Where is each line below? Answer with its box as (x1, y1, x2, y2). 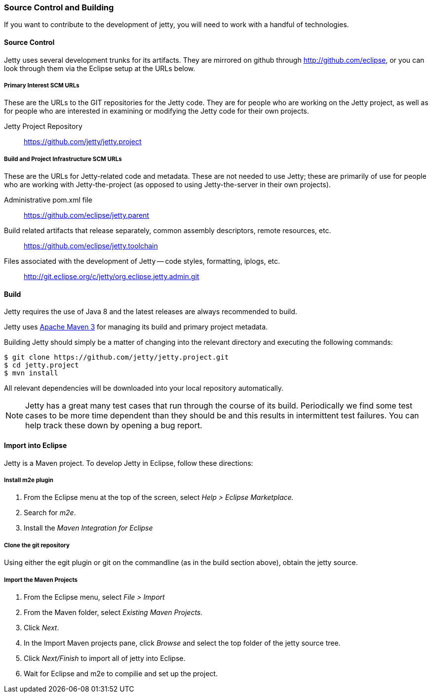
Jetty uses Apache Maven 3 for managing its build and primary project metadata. (4, 323, 268, 331)
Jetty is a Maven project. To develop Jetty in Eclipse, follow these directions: (4, 458, 253, 467)
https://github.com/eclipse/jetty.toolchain (24, 242, 158, 250)
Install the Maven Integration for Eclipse (24, 524, 153, 533)
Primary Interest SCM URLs (4, 82, 79, 89)
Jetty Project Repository (4, 122, 82, 131)
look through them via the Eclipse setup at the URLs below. (4, 64, 196, 73)
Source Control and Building (4, 2, 114, 12)
